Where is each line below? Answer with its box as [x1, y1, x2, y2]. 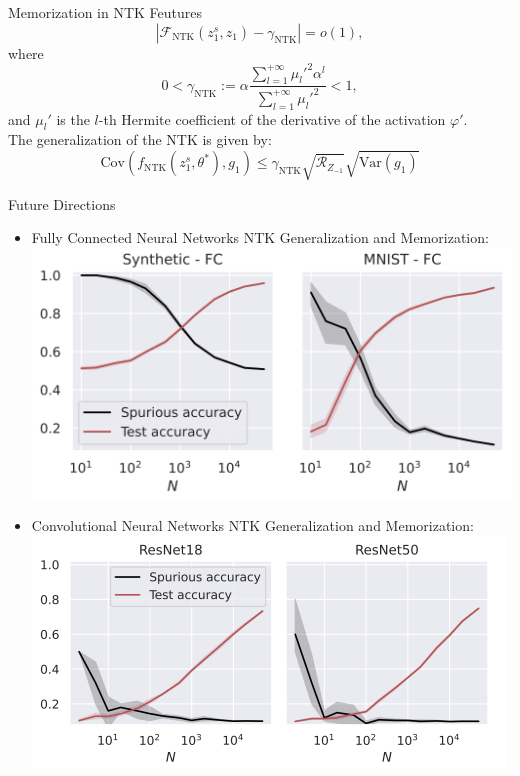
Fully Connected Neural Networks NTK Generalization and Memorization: [31, 227, 489, 248]
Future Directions [8, 193, 116, 214]
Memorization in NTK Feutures [8, 2, 203, 22]
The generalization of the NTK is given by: [8, 129, 272, 150]
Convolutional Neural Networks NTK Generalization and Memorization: [31, 515, 474, 536]
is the [56, 108, 90, 129]
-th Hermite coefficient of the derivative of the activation [98, 108, 446, 129]
